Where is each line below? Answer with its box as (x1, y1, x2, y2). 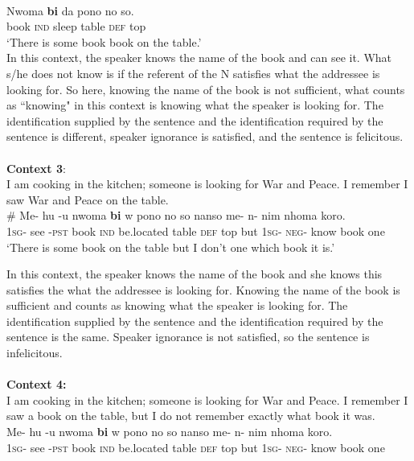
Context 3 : (6, 159, 66, 176)
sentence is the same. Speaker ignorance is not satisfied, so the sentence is (6, 328, 370, 345)
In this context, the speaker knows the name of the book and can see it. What (6, 49, 392, 66)
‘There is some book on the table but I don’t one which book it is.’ (6, 238, 335, 255)
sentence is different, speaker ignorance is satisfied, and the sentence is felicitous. (6, 128, 404, 145)
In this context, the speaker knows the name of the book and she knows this (6, 265, 383, 282)
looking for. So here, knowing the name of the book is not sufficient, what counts (6, 80, 405, 97)
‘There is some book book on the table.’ (6, 33, 202, 50)
